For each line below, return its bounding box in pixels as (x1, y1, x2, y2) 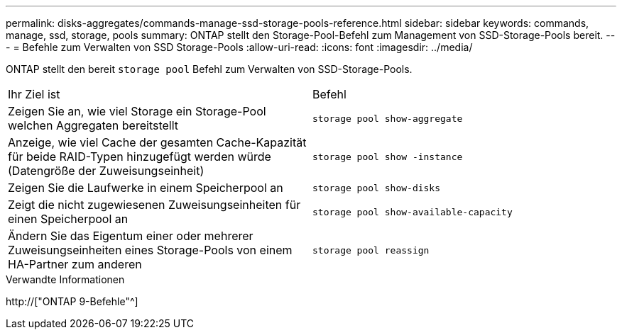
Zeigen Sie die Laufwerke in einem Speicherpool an (8, 181, 283, 195)
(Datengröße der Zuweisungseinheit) (8, 164, 204, 178)
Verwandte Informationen (6, 273, 125, 285)
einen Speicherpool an (8, 212, 129, 226)
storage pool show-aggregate (312, 113, 463, 124)
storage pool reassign (312, 244, 430, 256)
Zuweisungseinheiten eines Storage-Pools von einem (8, 243, 293, 257)
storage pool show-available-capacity (312, 206, 513, 217)
